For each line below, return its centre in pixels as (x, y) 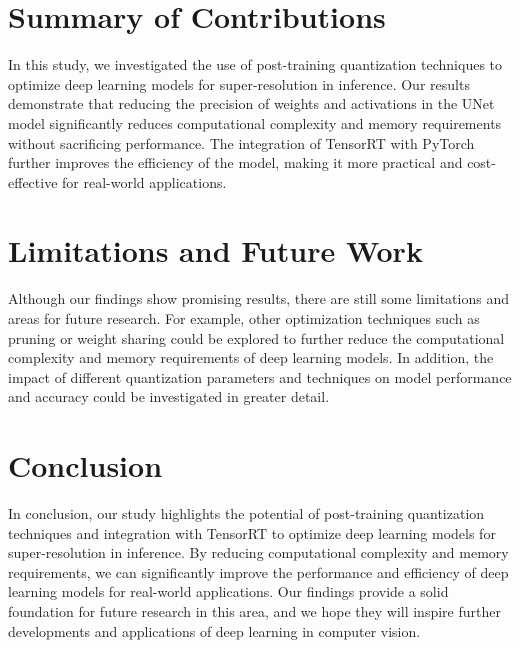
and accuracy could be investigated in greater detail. (169, 396)
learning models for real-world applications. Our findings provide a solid (228, 591)
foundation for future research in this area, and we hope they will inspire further (254, 611)
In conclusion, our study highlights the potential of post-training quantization (246, 513)
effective (33, 181)
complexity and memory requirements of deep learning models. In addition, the (251, 357)
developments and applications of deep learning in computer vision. (214, 630)
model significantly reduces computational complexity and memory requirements (255, 122)
